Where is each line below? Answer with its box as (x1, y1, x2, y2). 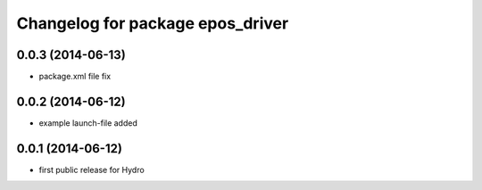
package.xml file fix (38, 71, 112, 82)
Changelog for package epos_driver (16, 13, 289, 33)
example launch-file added (38, 117, 137, 128)
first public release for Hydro (38, 164, 145, 175)
